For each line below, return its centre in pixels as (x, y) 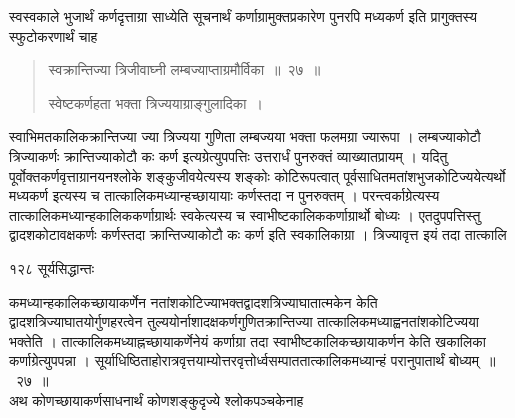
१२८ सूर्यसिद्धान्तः (52, 267)
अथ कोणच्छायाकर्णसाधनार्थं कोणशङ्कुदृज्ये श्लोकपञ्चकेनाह (156, 399)
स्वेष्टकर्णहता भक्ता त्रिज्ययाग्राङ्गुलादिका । (155, 102)
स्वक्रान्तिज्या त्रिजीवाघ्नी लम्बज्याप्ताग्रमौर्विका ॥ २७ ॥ (184, 69)
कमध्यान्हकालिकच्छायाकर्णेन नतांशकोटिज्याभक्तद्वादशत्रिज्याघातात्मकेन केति (193, 301)
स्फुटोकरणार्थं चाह (53, 35)
